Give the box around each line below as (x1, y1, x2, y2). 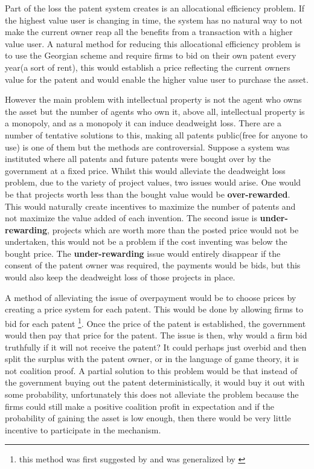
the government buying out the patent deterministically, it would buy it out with (5, 376, 305, 389)
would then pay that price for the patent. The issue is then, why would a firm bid (5, 329, 307, 341)
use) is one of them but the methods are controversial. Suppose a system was (5, 140, 290, 153)
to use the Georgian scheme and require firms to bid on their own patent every (5, 49, 296, 62)
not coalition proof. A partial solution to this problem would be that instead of (5, 364, 298, 377)
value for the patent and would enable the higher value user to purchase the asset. (5, 73, 309, 85)
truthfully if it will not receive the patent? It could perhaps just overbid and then (5, 340, 307, 353)
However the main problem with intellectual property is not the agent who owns (5, 93, 302, 106)
